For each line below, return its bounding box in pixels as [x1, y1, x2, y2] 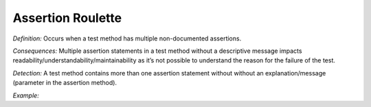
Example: [12, 91, 39, 99]
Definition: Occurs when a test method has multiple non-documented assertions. [12, 34, 242, 43]
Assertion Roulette [12, 10, 122, 25]
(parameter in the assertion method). [12, 79, 117, 87]
